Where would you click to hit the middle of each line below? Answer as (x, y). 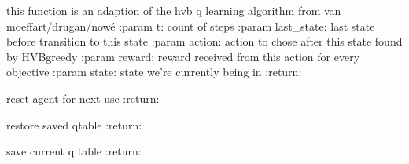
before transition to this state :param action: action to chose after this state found (204, 41)
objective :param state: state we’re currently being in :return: (154, 72)
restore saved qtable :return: (74, 124)
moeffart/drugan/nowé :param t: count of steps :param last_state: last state (191, 26)
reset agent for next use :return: (83, 98)
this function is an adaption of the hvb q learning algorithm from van (174, 10)
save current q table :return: (74, 151)
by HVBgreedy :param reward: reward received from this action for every (183, 56)
